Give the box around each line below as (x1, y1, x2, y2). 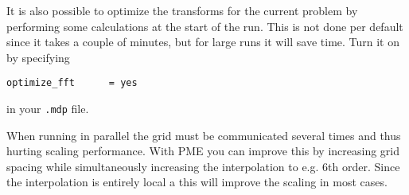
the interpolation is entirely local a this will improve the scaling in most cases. (6, 174, 388, 190)
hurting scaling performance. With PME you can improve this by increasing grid (6, 142, 400, 159)
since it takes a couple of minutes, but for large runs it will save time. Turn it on (6, 33, 400, 50)
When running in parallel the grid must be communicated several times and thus (6, 127, 401, 143)
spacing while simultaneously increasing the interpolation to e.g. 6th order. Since (6, 158, 400, 174)
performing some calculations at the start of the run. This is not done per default (6, 18, 403, 34)
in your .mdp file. (6, 100, 89, 117)
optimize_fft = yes (6, 77, 138, 89)
